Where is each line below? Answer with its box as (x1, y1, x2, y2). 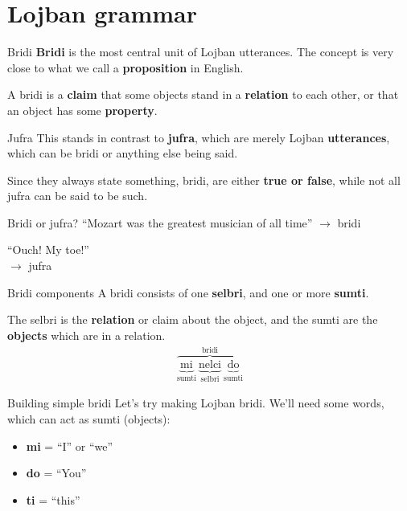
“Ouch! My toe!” (7, 241, 89, 258)
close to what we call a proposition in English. (7, 59, 244, 76)
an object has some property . (7, 101, 158, 118)
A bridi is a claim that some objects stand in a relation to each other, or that (7, 86, 399, 103)
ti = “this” (26, 491, 80, 508)
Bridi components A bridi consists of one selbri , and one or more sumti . (7, 284, 369, 300)
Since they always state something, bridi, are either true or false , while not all (7, 171, 401, 188)
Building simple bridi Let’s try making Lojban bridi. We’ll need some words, (7, 394, 384, 411)
